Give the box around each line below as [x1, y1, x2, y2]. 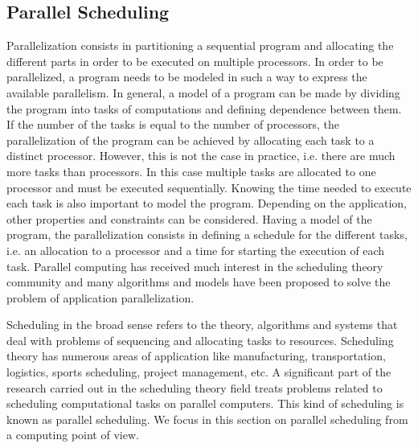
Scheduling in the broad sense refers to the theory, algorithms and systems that [6, 316, 398, 333]
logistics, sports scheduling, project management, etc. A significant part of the [6, 364, 391, 380]
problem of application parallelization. [6, 289, 195, 306]
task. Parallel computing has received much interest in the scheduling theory [6, 257, 383, 274]
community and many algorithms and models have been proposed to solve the [6, 273, 391, 290]
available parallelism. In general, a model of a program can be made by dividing [6, 84, 400, 101]
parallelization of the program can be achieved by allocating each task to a [6, 131, 375, 148]
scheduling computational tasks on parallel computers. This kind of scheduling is [6, 395, 404, 412]
